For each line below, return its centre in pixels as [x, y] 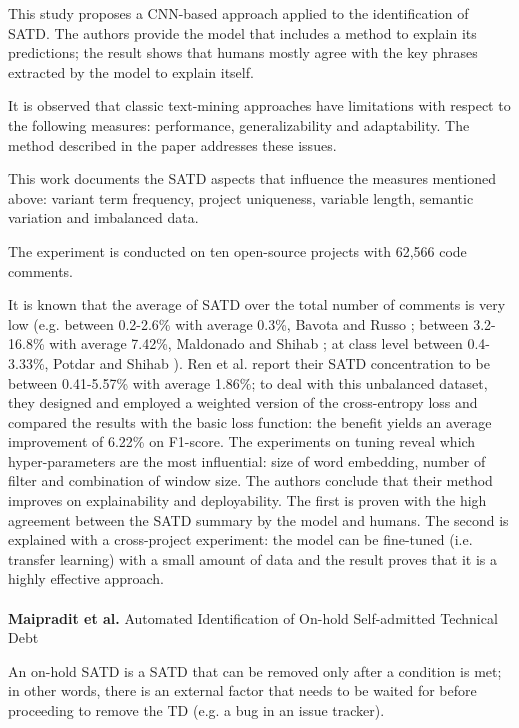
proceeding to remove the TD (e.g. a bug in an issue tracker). [196, 710]
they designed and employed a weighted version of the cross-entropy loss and [243, 402]
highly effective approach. [86, 578]
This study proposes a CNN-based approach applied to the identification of [238, 13]
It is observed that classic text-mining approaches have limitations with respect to [259, 105]
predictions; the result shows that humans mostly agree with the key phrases [243, 52]
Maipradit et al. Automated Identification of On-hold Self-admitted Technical [253, 617]
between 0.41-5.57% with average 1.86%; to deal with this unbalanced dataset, [248, 382]
